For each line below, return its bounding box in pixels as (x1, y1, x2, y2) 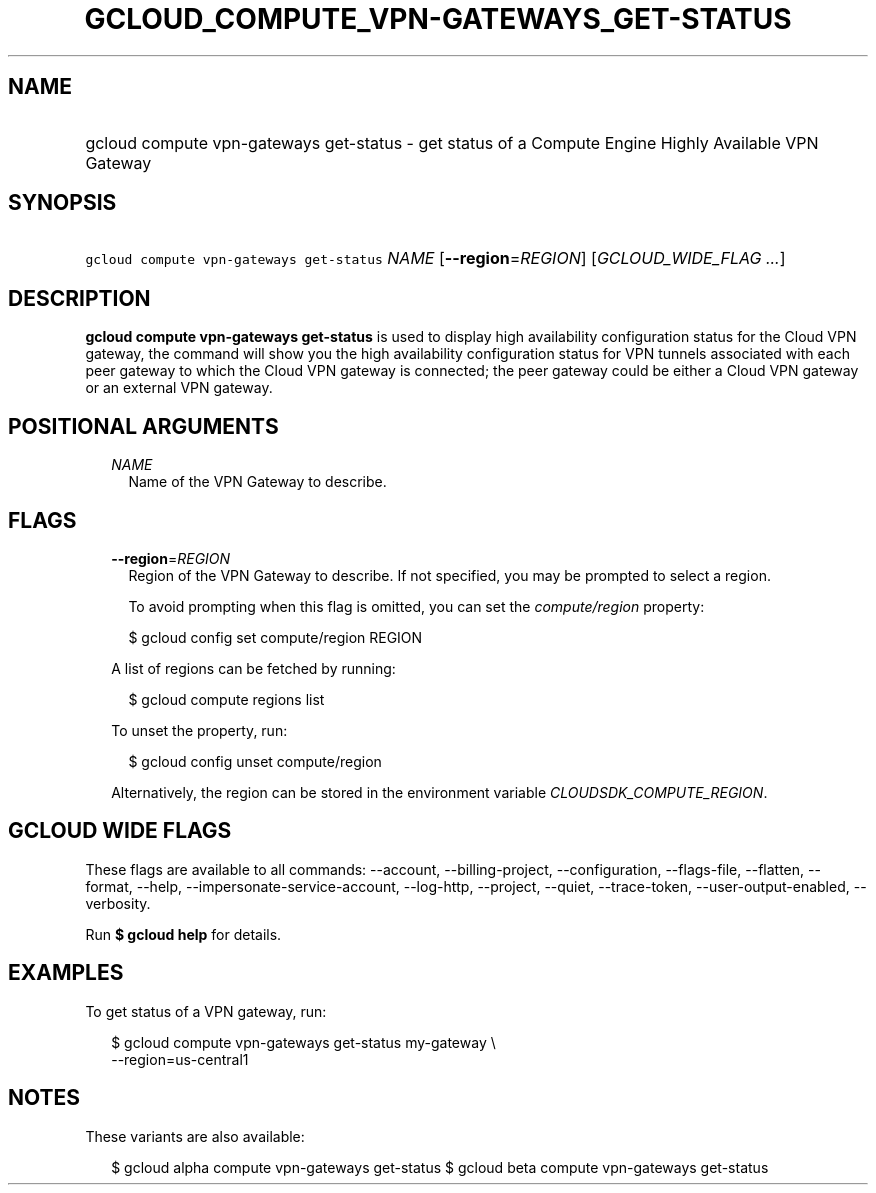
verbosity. (85, 894, 151, 912)
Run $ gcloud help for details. (85, 925, 282, 943)
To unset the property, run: (111, 721, 288, 739)
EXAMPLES (8, 960, 124, 986)
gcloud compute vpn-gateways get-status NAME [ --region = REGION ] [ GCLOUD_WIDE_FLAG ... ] (85, 248, 786, 269)
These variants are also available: (85, 1127, 305, 1145)
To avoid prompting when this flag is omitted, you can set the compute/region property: (128, 597, 705, 615)
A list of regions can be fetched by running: (111, 659, 396, 677)
